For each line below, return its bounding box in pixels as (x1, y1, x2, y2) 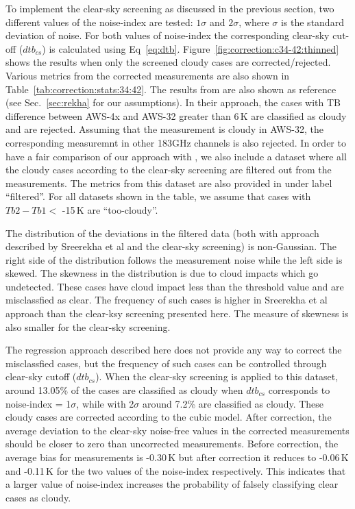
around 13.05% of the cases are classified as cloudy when (5, 383, 243, 397)
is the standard (280, 14, 344, 29)
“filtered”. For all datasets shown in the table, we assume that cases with (5, 189, 311, 203)
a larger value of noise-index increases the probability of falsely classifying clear (5, 477, 339, 491)
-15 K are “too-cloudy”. (62, 202, 158, 216)
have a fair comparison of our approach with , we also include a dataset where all (5, 149, 347, 163)
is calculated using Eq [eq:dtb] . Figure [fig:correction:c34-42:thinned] (49, 41, 339, 55)
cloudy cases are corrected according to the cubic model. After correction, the (5, 410, 332, 424)
